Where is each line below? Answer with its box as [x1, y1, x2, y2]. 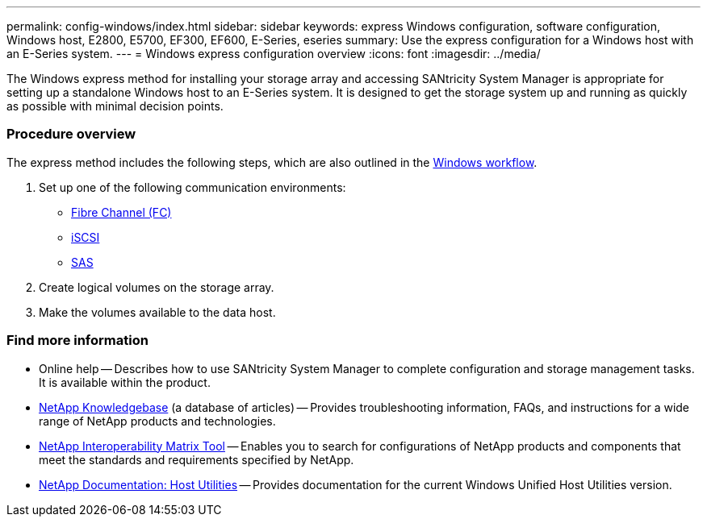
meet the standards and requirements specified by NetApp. [39, 452, 354, 467]
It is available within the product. [39, 375, 211, 389]
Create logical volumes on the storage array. [39, 280, 274, 294]
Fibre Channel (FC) [71, 205, 172, 219]
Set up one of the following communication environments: [39, 180, 346, 194]
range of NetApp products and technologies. [39, 413, 276, 428]
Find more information [6, 332, 149, 349]
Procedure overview [6, 126, 136, 143]
